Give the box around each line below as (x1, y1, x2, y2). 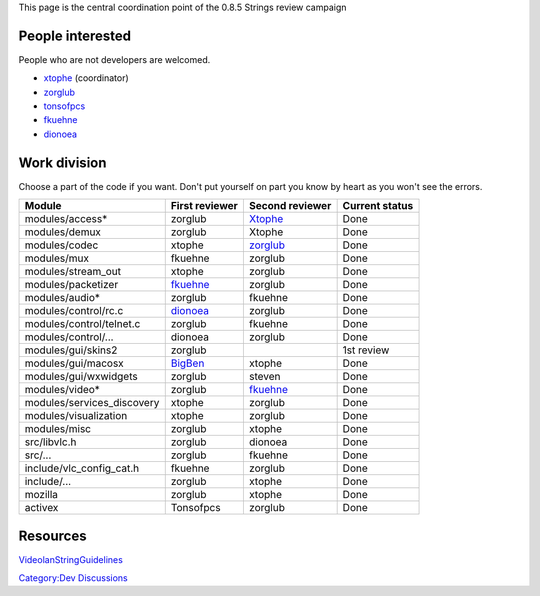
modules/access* (24, 212, 108, 226)
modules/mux (24, 251, 90, 265)
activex (24, 501, 59, 515)
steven (248, 370, 281, 384)
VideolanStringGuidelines (18, 553, 124, 565)
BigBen (170, 356, 205, 370)
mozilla (24, 488, 59, 502)
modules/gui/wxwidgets (24, 370, 139, 384)
